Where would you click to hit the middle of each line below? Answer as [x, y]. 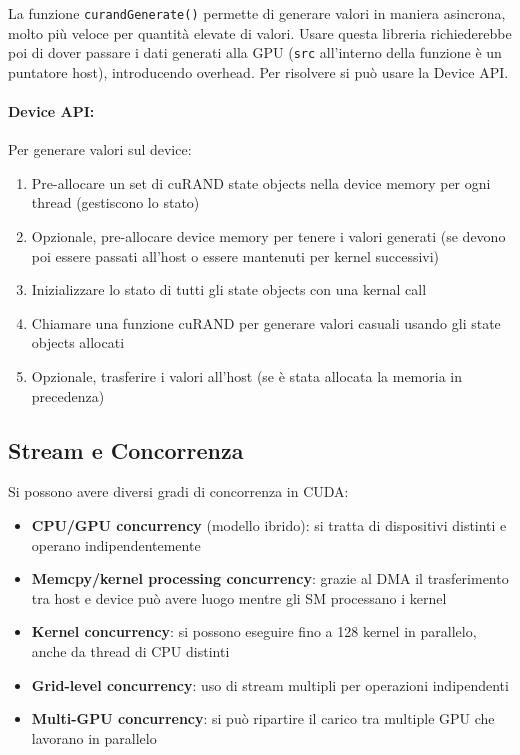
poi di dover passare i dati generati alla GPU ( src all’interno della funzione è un [255, 52]
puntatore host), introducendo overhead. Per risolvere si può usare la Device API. [258, 71]
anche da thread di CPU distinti [130, 651]
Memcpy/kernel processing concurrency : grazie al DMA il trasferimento [270, 578]
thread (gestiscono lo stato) [115, 202]
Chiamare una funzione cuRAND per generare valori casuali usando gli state [266, 322]
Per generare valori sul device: [100, 149]
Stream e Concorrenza [126, 449]
